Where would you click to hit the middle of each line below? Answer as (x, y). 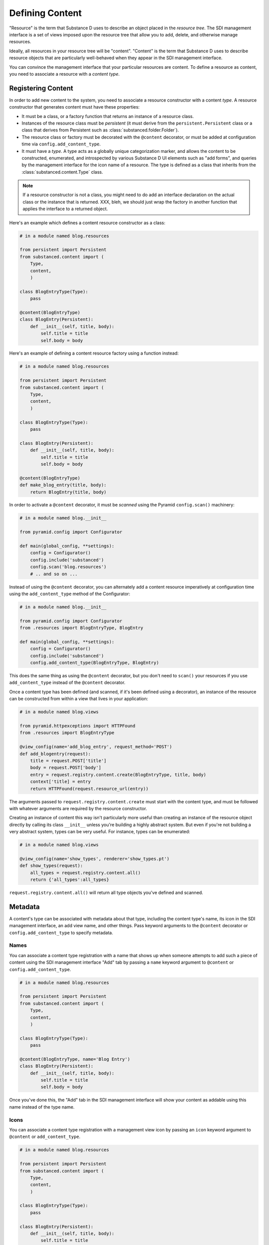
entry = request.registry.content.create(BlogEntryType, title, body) (118, 775)
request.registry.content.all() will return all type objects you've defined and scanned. (106, 892)
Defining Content (46, 13)
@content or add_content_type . (45, 1137)
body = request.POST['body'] (66, 768)
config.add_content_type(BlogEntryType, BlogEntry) (95, 663)
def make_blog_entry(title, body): (63, 485)
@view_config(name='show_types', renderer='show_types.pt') (95, 859)
